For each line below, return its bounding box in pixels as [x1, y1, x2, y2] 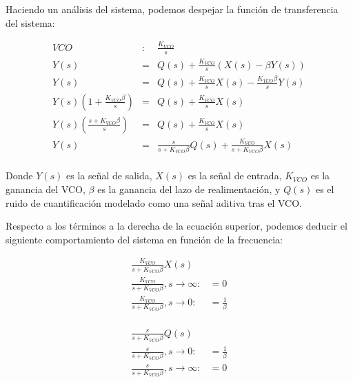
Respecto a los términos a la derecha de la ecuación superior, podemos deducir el [6, 219, 347, 233]
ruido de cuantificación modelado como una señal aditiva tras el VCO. [6, 195, 302, 210]
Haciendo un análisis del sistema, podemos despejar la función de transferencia [6, 2, 339, 16]
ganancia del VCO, [6, 182, 85, 197]
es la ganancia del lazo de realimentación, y [97, 182, 281, 197]
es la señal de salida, [66, 168, 152, 183]
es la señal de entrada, [188, 168, 282, 183]
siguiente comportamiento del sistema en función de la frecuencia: [6, 232, 283, 246]
